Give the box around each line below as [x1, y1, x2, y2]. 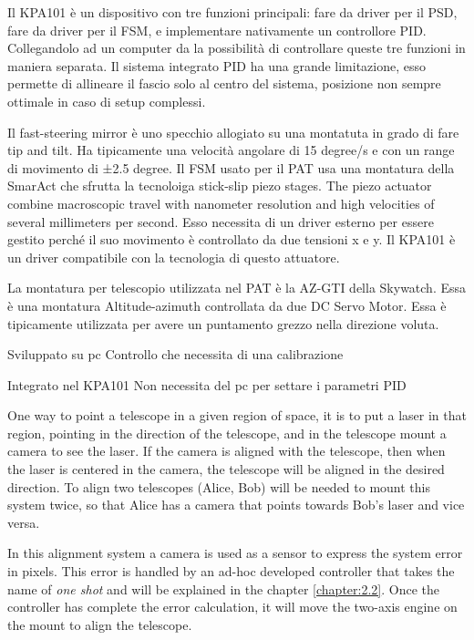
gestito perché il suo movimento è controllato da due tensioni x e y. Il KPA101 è [7, 230, 456, 249]
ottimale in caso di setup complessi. [7, 91, 206, 110]
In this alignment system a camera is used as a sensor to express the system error [7, 543, 463, 563]
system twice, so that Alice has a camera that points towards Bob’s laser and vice [7, 495, 465, 514]
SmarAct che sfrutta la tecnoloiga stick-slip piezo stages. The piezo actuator [7, 176, 432, 195]
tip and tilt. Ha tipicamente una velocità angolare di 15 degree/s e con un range [7, 140, 455, 160]
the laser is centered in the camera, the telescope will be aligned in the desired [7, 459, 445, 479]
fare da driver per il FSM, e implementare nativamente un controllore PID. [7, 20, 427, 39]
